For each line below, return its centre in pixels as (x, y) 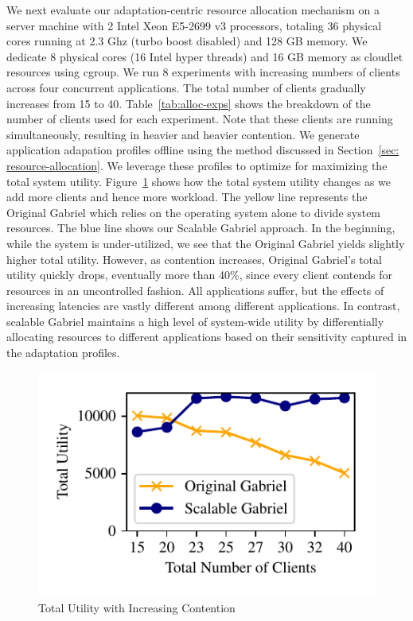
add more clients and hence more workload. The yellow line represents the (187, 197)
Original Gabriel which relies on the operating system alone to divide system (194, 212)
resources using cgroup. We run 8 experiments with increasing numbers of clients (203, 72)
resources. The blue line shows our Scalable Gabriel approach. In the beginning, (201, 228)
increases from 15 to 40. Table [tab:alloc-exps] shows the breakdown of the (189, 103)
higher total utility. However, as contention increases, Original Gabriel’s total (194, 259)
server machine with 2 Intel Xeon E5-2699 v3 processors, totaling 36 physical (194, 25)
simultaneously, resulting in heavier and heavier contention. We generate (183, 134)
